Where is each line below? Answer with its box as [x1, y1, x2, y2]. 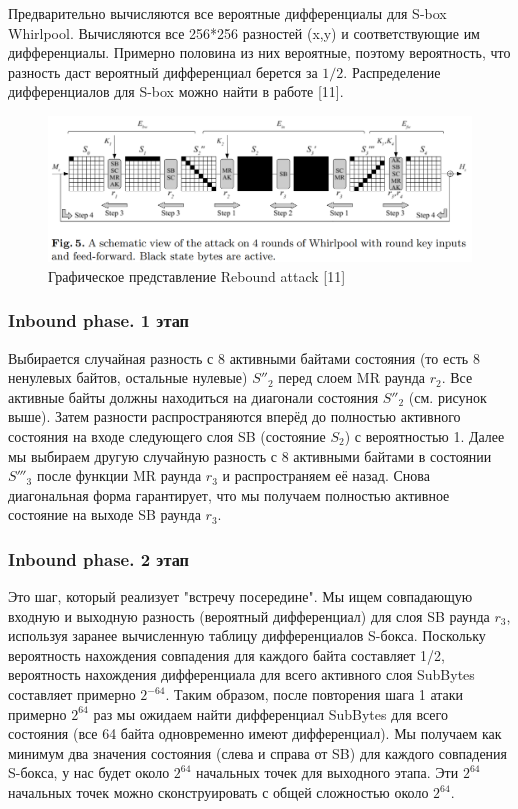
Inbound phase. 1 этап [8, 308, 190, 333]
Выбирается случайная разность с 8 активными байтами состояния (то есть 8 [8, 347, 480, 368]
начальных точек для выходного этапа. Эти [196, 762, 459, 783]
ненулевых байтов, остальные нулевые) [8, 367, 248, 388]
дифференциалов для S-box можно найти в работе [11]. [8, 81, 344, 102]
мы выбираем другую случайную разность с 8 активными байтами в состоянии [8, 445, 492, 466]
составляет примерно [8, 684, 136, 705]
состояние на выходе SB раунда [8, 504, 201, 525]
